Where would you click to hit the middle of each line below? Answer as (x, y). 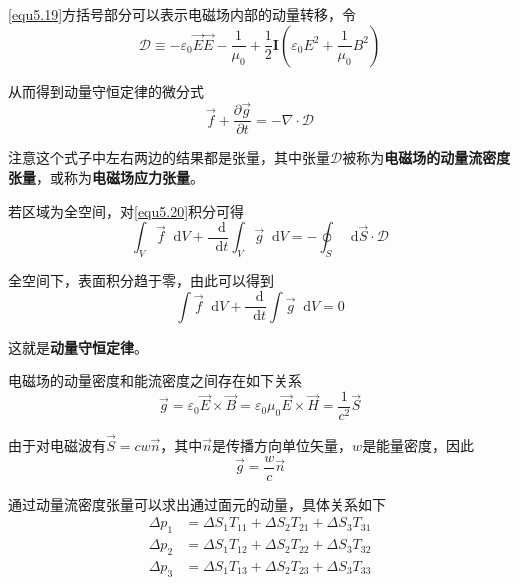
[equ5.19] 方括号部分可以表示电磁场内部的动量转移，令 (182, 14)
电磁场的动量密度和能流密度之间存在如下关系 (155, 380)
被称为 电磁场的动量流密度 (426, 157)
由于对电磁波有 (57, 445)
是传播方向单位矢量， (282, 445)
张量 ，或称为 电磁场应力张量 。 (106, 177)
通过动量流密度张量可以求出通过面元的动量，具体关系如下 (197, 503)
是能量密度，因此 (418, 445)
